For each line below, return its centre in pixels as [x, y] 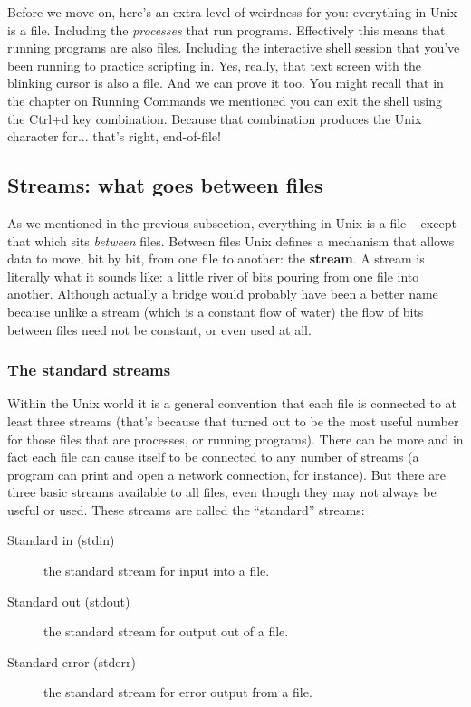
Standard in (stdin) [61, 540]
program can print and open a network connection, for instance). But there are [226, 474]
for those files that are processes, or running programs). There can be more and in [235, 439]
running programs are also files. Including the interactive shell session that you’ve [234, 48]
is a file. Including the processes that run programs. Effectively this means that [226, 29]
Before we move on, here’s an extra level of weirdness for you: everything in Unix [232, 12]
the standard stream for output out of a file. [166, 631]
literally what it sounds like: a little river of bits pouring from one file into [213, 276]
